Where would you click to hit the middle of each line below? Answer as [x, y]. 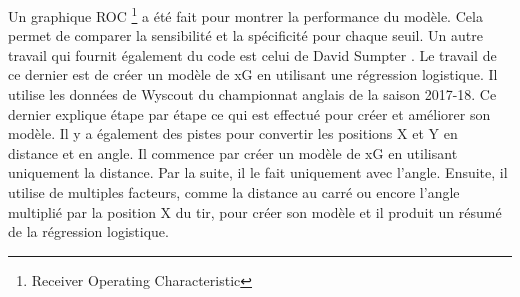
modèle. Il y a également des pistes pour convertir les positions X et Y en [233, 133]
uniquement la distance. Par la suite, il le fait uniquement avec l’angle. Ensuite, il [258, 172]
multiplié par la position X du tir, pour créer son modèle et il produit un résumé [255, 211]
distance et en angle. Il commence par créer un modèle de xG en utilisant [233, 152]
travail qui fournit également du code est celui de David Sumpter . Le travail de [252, 54]
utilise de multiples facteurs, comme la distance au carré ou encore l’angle [234, 192]
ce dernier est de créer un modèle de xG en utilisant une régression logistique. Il [253, 74]
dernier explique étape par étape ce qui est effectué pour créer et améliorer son [249, 113]
